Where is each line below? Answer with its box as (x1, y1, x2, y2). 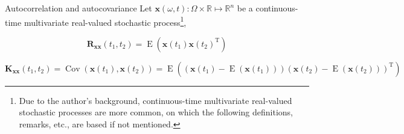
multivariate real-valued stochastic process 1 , (24, 14, 187, 28)
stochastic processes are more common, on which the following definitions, (19, 106, 293, 118)
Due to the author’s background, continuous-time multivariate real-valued (19, 94, 292, 106)
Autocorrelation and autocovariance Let (5, 2, 152, 14)
